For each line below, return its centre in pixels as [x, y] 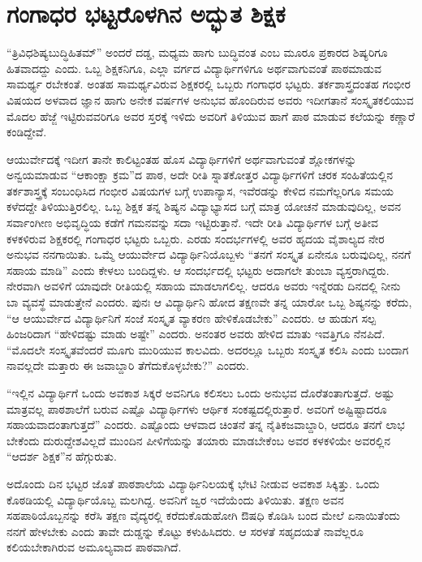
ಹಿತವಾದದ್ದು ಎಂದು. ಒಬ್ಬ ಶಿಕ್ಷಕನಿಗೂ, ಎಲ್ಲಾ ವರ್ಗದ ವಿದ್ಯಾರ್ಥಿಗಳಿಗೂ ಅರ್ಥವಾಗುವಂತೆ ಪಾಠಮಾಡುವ [194, 68]
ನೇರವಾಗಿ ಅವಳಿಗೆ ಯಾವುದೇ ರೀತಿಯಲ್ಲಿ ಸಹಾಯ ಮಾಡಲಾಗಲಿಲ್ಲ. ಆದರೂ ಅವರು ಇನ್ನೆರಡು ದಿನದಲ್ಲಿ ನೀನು [204, 286]
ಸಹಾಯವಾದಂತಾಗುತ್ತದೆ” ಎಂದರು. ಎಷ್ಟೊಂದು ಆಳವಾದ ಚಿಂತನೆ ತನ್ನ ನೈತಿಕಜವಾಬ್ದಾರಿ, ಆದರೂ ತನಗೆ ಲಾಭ [206, 425]
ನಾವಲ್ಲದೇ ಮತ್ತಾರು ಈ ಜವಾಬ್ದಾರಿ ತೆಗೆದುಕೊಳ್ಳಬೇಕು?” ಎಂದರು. [128, 365]
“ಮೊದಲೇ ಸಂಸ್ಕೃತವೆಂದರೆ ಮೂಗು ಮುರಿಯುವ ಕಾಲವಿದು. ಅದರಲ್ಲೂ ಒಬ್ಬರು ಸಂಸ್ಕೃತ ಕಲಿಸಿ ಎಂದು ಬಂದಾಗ [208, 349]
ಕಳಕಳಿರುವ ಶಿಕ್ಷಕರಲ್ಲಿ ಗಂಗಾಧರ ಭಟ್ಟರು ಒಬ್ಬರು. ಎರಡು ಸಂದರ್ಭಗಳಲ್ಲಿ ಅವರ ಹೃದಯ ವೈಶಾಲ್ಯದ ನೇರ [196, 238]
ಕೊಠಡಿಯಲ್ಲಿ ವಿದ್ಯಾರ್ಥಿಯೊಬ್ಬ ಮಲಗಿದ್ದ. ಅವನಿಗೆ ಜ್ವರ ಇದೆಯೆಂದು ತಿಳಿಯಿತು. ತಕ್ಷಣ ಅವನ [175, 499]
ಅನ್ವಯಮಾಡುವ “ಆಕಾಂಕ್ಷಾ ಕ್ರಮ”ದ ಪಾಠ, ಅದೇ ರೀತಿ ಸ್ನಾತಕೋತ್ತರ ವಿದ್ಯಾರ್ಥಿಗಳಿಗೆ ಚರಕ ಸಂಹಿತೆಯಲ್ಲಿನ [200, 175]
